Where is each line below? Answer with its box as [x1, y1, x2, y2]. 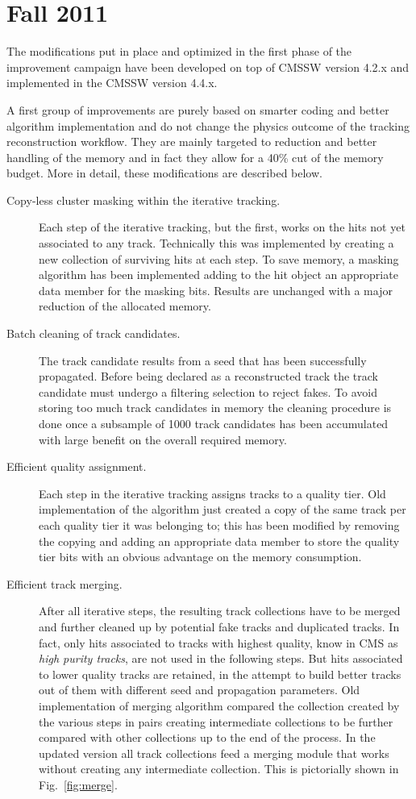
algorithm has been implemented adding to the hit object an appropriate [39, 266, 398, 283]
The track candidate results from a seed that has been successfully [39, 352, 367, 368]
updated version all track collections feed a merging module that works [39, 744, 389, 761]
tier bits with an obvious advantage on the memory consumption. [39, 548, 362, 565]
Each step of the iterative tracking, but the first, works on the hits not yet [39, 218, 406, 235]
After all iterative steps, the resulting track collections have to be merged [39, 602, 401, 619]
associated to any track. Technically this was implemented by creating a [39, 235, 394, 252]
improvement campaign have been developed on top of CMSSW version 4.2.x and [6, 58, 410, 75]
